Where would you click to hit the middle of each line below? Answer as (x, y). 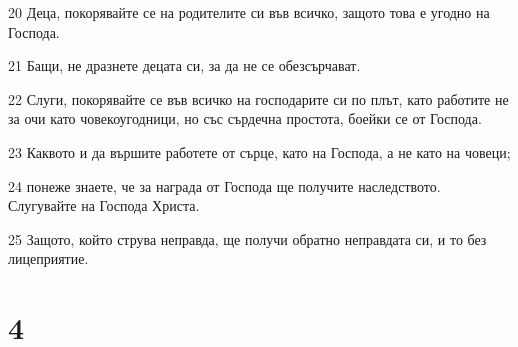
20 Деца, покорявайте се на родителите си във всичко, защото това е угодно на (249, 12)
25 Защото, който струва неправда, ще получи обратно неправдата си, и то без (247, 238)
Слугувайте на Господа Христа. (104, 205)
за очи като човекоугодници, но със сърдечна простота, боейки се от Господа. (245, 118)
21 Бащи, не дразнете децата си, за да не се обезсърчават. (184, 65)
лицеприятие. (48, 258)
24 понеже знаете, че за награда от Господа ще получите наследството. (224, 185)
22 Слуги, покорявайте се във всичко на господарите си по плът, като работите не (258, 98)
